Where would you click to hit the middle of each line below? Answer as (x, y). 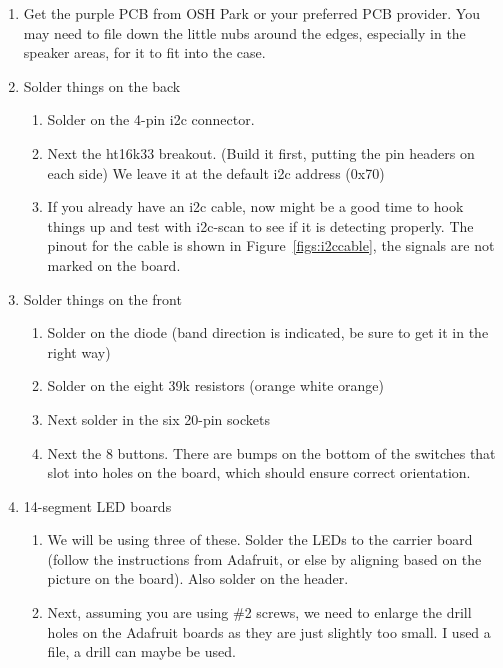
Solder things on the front (102, 298)
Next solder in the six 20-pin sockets (158, 418)
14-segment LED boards (97, 505)
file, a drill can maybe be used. (141, 651)
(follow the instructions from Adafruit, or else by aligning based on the (264, 558)
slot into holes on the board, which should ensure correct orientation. (259, 472)
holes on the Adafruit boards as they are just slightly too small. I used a (269, 631)
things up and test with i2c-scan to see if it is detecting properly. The (260, 225)
